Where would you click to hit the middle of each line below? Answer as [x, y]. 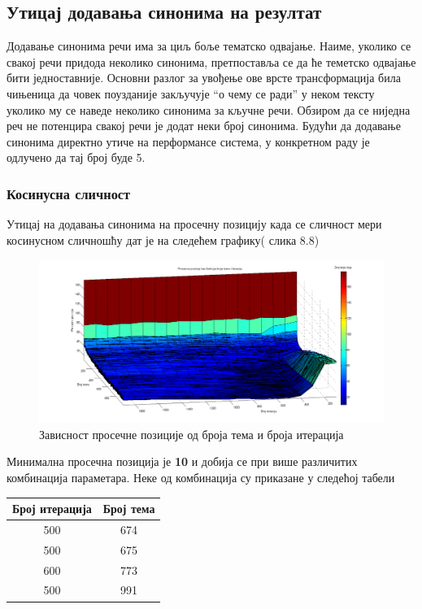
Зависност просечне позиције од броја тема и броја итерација [191, 434]
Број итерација [52, 509]
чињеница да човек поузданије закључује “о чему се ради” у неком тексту [191, 93]
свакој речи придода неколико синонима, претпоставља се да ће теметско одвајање [211, 61]
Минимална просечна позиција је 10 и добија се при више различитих [182, 461]
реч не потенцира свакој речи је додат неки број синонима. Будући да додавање [204, 126]
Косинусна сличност [69, 193]
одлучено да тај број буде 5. [76, 157]
